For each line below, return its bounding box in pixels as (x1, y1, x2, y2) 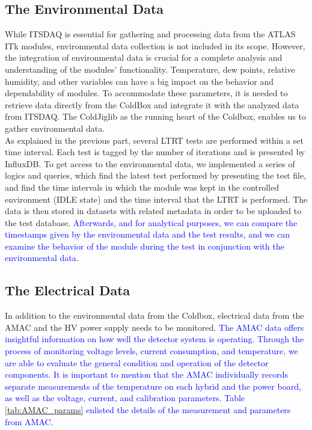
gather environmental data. (5, 121, 105, 134)
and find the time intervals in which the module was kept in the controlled (5, 180, 280, 193)
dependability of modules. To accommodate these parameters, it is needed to (5, 87, 288, 99)
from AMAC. (5, 415, 54, 428)
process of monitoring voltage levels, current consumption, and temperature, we (5, 345, 298, 357)
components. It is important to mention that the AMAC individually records (5, 368, 288, 381)
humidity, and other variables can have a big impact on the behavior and (5, 75, 274, 87)
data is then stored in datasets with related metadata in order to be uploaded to (5, 204, 302, 217)
